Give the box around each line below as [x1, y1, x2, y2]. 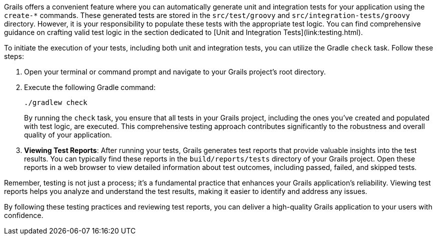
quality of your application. [24, 130, 112, 139]
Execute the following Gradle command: [24, 83, 156, 91]
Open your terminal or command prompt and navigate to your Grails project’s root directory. [24, 67, 326, 76]
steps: [4, 52, 24, 60]
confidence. [4, 211, 44, 219]
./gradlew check [24, 98, 88, 106]
